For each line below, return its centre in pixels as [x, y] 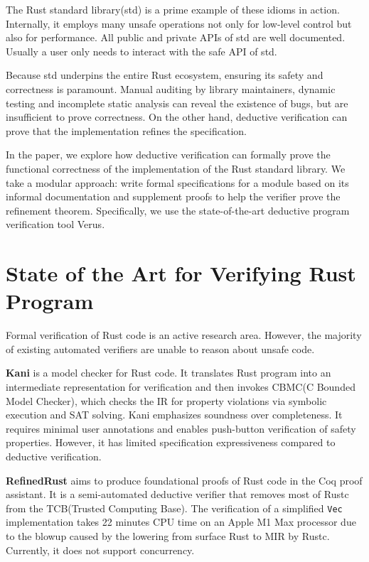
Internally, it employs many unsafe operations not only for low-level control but [179, 23]
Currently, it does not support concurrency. [100, 550]
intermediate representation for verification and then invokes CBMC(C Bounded [181, 387]
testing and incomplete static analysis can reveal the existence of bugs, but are [177, 103]
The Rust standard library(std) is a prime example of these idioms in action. [173, 9]
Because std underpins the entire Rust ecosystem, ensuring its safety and [165, 75]
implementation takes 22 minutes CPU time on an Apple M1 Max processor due [181, 522]
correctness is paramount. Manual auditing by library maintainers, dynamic [171, 88]
